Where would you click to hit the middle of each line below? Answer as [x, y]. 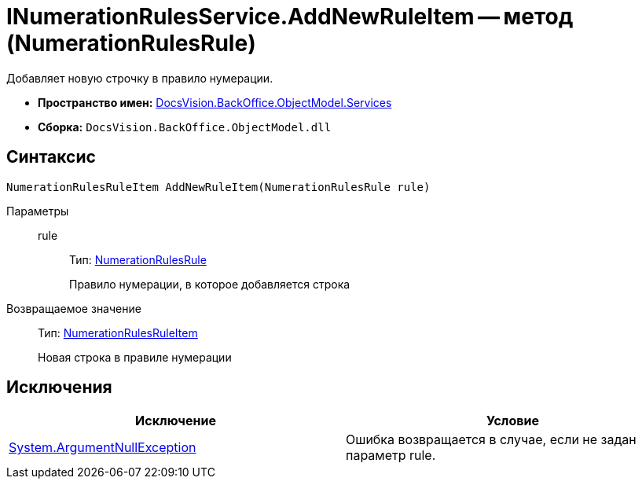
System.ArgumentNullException [103, 448]
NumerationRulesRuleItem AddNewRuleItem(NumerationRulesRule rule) [218, 187]
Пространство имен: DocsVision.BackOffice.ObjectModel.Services [215, 102]
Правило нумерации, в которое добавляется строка [210, 284]
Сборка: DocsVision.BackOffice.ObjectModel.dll [185, 127]
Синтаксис [51, 157]
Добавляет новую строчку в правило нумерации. [140, 78]
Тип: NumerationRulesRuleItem [118, 333]
